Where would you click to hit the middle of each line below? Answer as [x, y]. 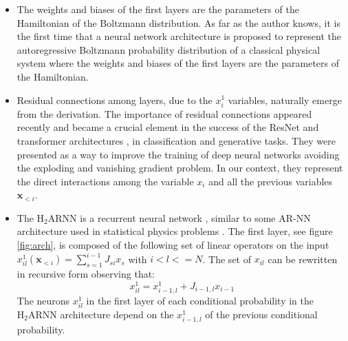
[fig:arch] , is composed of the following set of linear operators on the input [173, 245]
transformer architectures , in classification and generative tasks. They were [176, 140]
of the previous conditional [261, 314]
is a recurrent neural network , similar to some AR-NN [195, 217]
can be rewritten [303, 259]
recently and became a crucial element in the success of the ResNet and [168, 127]
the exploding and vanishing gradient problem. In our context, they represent [180, 168]
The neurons [43, 300]
